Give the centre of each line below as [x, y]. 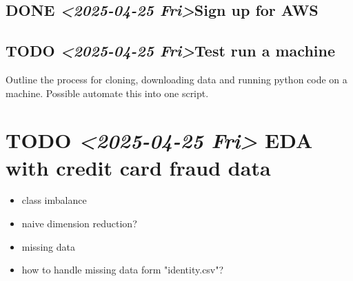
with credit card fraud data [138, 167]
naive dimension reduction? [79, 223]
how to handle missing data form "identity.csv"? [123, 270]
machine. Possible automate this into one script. [107, 93]
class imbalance [54, 200]
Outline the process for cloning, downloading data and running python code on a [176, 79]
